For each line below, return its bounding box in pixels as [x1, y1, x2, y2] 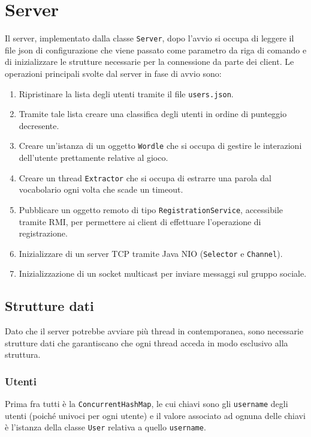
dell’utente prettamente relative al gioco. [19, 151, 168, 164]
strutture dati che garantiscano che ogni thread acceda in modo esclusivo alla [5, 336, 288, 349]
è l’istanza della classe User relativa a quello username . [5, 421, 206, 433]
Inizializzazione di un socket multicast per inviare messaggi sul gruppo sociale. [19, 267, 307, 280]
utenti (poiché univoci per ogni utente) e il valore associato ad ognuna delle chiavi [5, 409, 306, 421]
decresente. [19, 119, 59, 131]
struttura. [5, 348, 41, 361]
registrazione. [19, 227, 68, 240]
